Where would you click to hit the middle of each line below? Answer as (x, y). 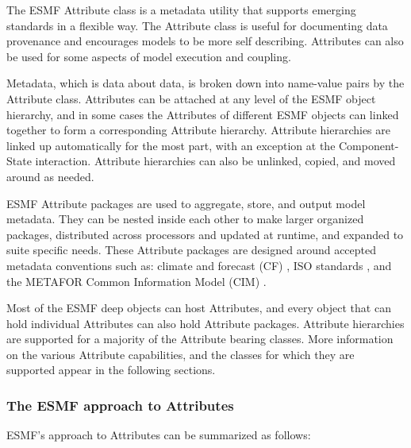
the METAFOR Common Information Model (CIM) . (136, 281)
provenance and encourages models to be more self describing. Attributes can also (205, 41)
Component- (369, 145)
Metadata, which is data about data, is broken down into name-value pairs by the (205, 83)
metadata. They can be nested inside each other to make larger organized (185, 219)
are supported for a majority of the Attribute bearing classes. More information (200, 339)
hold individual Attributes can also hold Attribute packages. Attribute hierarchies (205, 323)
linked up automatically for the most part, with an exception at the (171, 145)
